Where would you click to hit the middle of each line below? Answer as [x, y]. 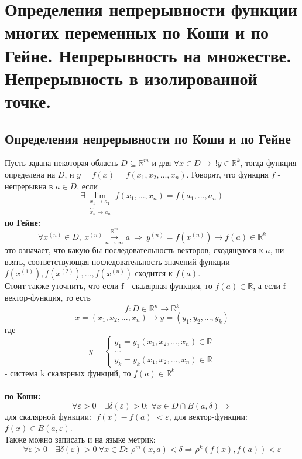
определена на [30, 174]
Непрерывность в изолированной [131, 78]
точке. [28, 101]
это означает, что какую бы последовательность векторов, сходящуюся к [134, 250]
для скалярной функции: [48, 416]
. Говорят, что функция [227, 174]
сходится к [154, 273]
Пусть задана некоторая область [61, 163]
